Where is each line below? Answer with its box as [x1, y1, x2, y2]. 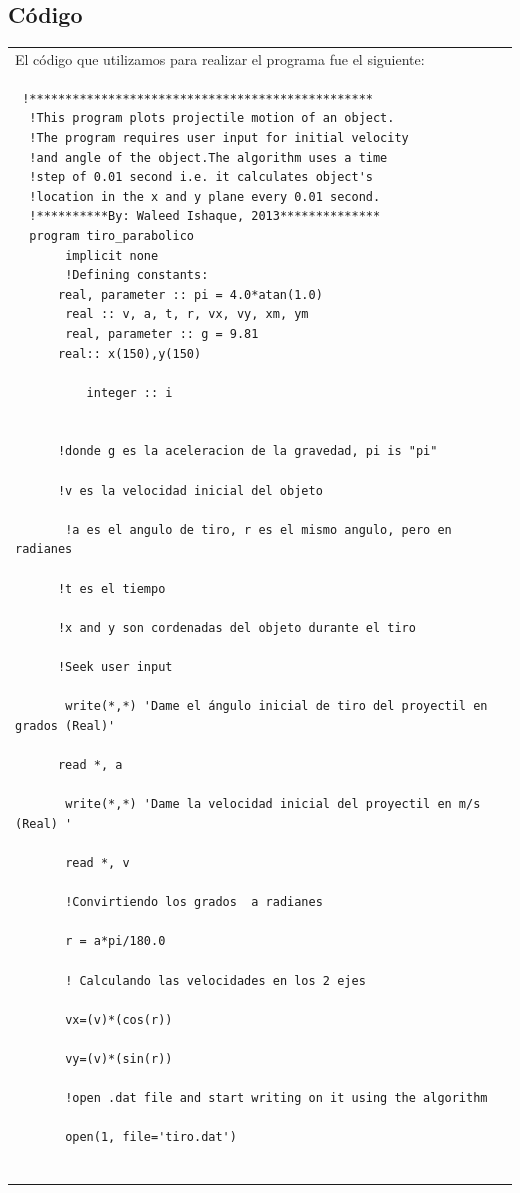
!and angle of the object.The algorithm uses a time [29, 150, 388, 165]
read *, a [57, 757, 123, 772]
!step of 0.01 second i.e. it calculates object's [29, 170, 373, 185]
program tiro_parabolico [29, 228, 194, 243]
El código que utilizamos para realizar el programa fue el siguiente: [15, 48, 425, 69]
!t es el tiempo [57, 581, 166, 596]
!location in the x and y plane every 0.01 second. [29, 189, 381, 204]
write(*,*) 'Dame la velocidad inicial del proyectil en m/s [65, 797, 481, 812]
